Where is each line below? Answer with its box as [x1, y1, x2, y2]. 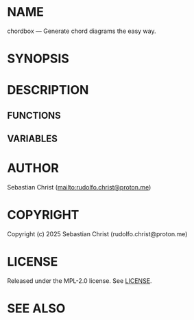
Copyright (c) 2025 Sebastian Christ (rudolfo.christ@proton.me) [7, 229, 188, 238]
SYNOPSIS [7, 51, 70, 67]
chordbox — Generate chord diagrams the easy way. [7, 27, 156, 35]
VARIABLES [7, 133, 58, 145]
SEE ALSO [7, 301, 66, 317]
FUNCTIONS [7, 109, 62, 121]
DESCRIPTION [7, 82, 89, 98]
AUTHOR [7, 161, 60, 176]
